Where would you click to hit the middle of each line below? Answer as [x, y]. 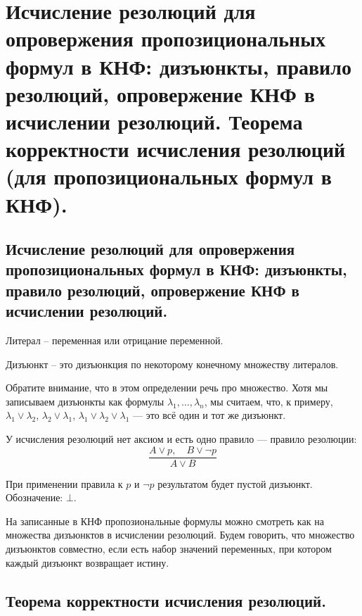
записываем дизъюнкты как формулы [85, 401]
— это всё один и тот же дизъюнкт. [209, 415]
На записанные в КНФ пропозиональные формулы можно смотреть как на [165, 521]
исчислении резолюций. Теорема [154, 121]
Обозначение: [34, 497]
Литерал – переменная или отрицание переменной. [115, 340]
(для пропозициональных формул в [169, 176]
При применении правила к [64, 483]
